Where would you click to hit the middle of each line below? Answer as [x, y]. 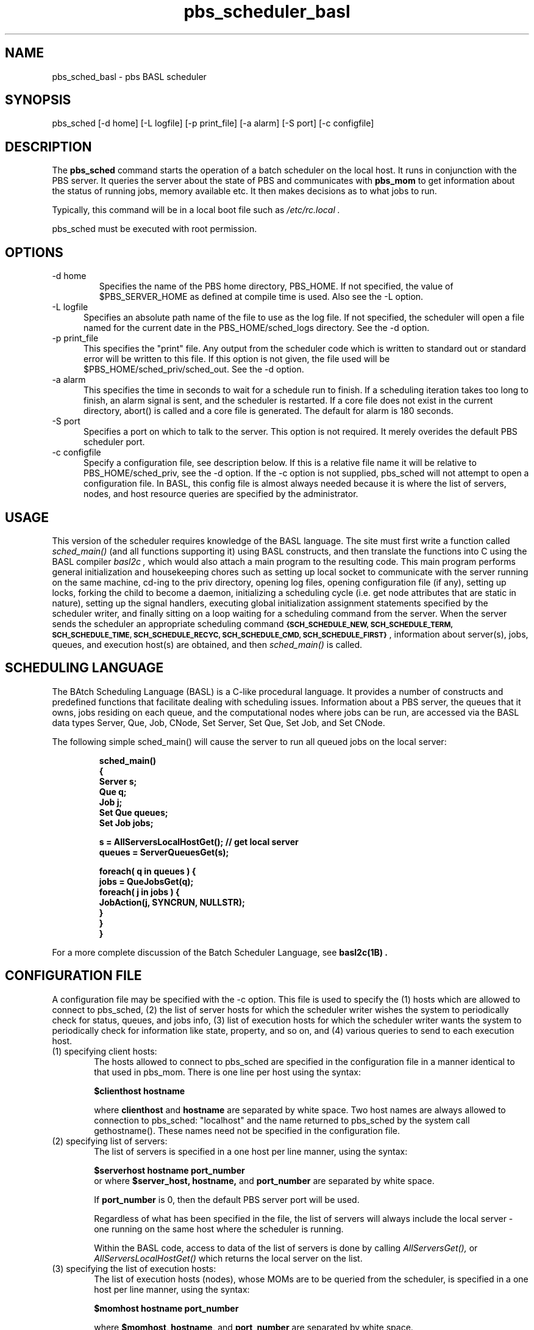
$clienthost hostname [140, 1091]
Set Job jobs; [126, 823]
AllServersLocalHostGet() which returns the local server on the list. [228, 1258]
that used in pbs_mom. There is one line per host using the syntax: [227, 1072]
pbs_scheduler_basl [267, 12]
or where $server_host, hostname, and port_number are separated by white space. [264, 1180]
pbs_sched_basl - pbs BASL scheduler [129, 76]
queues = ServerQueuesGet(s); [164, 852]
